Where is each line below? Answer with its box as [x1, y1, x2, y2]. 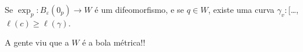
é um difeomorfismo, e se [94, 4, 185, 15]
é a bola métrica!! [82, 36, 146, 48]
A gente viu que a [5, 36, 69, 48]
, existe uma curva [208, 4, 275, 15]
